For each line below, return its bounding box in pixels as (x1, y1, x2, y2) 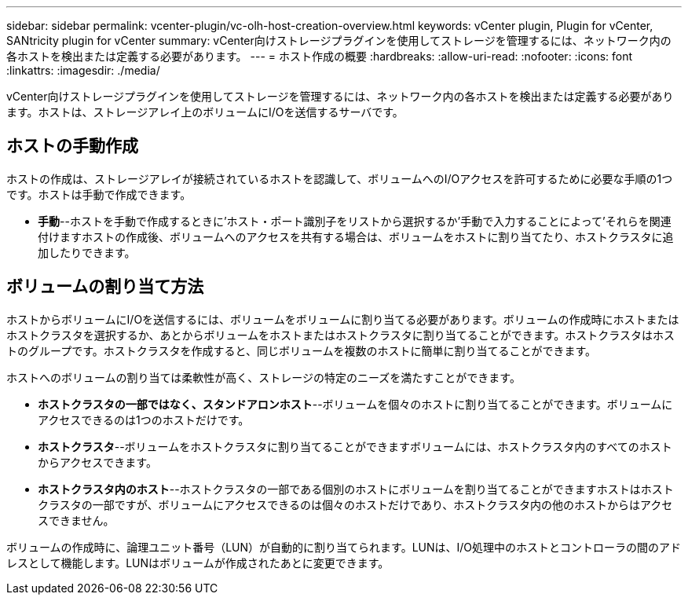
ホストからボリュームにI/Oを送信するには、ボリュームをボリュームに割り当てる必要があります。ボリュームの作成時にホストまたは (6, 312, 679, 326)
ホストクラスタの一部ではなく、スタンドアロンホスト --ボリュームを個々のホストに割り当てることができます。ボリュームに (38, 397, 673, 411)
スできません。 (38, 513, 115, 527)
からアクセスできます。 (38, 455, 157, 469)
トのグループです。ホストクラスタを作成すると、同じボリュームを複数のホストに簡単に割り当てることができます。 (6, 343, 597, 357)
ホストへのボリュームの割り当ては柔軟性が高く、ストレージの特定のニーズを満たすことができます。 (6, 370, 521, 384)
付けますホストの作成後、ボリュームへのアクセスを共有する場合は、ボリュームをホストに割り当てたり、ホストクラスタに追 (38, 229, 674, 244)
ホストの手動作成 (6, 136, 138, 156)
